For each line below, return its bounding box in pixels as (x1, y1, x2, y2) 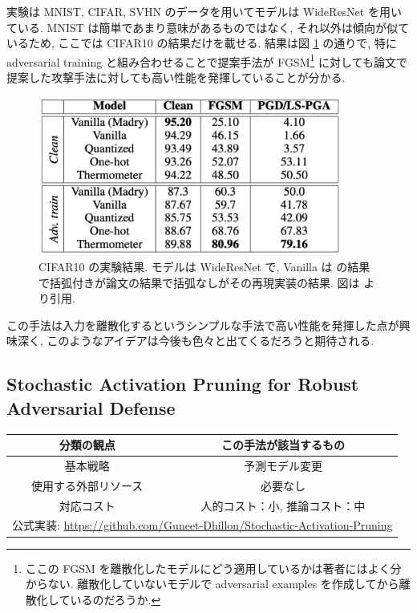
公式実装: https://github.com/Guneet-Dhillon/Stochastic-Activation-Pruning (12, 517, 393, 534)
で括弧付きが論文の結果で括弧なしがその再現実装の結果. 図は (38, 274, 360, 290)
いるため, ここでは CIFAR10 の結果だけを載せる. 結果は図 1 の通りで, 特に (6, 35, 397, 51)
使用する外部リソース (31, 477, 144, 493)
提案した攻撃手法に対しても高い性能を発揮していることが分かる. (6, 69, 346, 86)
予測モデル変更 (243, 457, 322, 473)
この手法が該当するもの (221, 436, 345, 453)
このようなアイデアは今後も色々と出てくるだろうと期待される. (47, 332, 374, 349)
